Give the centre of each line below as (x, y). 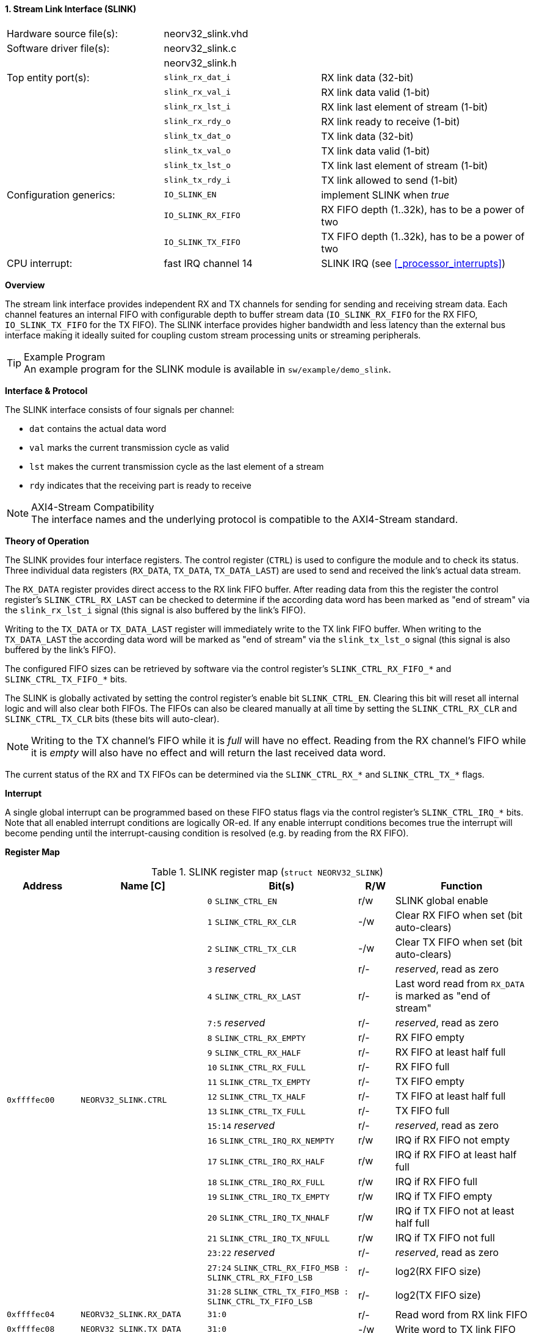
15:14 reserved (241, 1125)
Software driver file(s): (58, 48)
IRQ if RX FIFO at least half (456, 1154)
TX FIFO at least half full (450, 1096)
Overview (25, 285)
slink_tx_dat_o (197, 136)
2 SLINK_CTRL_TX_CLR (252, 949)
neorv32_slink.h (200, 63)
